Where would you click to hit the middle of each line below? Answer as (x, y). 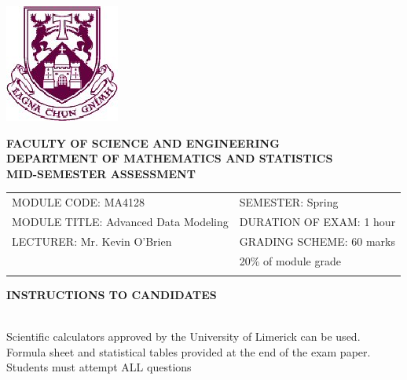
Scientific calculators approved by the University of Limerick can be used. (183, 336)
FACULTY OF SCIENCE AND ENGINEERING (143, 142)
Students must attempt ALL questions (99, 367)
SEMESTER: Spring (289, 202)
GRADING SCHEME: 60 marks (317, 241)
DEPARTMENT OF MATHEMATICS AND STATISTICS (170, 158)
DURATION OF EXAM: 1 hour (317, 221)
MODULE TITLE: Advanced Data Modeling (120, 221)
